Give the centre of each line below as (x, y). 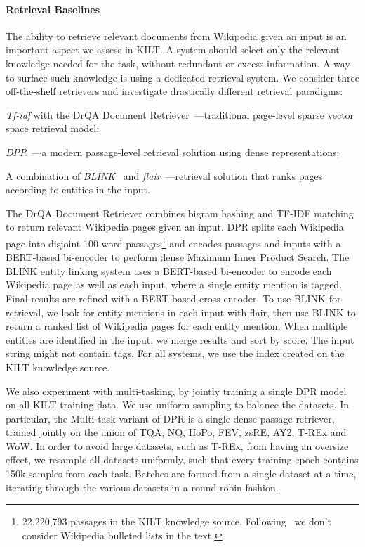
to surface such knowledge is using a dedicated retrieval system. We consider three (182, 77)
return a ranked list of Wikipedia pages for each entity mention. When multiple (177, 326)
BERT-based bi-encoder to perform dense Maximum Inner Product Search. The (178, 257)
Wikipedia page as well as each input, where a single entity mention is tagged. (174, 284)
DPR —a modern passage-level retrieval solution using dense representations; (173, 152)
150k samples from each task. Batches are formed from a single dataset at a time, (181, 474)
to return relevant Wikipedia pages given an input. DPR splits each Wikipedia (175, 227)
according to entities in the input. (78, 189)
